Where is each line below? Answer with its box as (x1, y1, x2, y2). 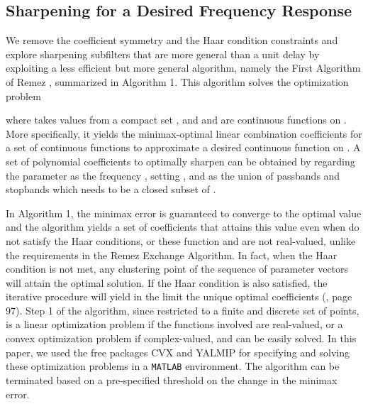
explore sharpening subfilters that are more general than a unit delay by (6, 46, 320, 61)
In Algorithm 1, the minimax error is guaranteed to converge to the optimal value (6, 205, 362, 220)
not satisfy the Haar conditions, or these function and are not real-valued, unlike (6, 233, 356, 248)
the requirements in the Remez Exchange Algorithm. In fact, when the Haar (6, 247, 338, 262)
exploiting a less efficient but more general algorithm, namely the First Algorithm (6, 60, 361, 75)
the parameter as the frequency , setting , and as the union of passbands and (6, 168, 340, 182)
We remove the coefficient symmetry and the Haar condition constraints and (6, 33, 338, 48)
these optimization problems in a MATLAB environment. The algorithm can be (6, 359, 340, 373)
